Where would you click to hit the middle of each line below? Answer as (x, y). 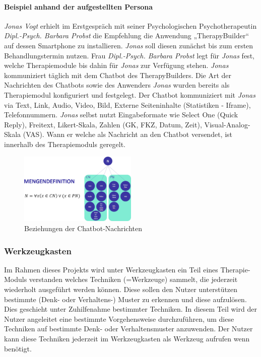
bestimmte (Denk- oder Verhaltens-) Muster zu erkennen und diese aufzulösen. (125, 299)
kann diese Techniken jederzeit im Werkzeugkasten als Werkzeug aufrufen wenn (127, 339)
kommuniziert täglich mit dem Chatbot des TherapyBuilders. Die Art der (118, 75)
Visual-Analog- (227, 124)
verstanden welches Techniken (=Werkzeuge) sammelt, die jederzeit (133, 279)
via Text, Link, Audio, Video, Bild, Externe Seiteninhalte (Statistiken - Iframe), (127, 104)
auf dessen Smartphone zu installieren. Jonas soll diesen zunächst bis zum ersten (129, 45)
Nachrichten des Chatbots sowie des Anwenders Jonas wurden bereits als (117, 85)
